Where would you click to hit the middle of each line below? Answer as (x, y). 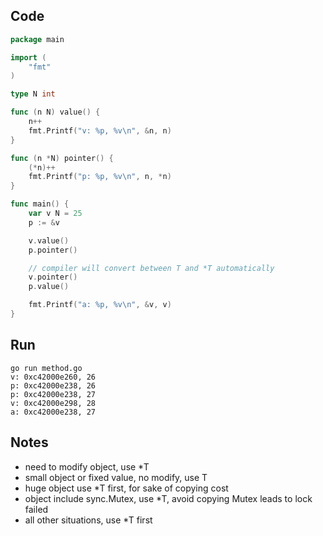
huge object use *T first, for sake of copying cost (126, 488)
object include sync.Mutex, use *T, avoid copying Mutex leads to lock (168, 498)
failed (36, 509)
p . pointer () (53, 250)
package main (37, 39)
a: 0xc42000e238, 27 (53, 412)
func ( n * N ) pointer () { (62, 158)
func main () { (40, 204)
